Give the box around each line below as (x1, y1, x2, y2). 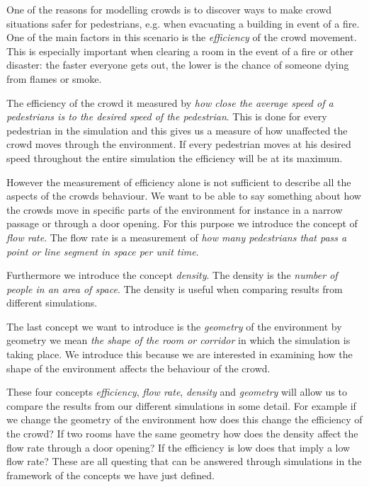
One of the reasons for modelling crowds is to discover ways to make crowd (6, 2, 332, 16)
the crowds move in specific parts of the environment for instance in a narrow (6, 202, 343, 217)
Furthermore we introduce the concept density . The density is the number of (6, 268, 338, 282)
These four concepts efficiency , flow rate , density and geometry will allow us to (6, 384, 348, 399)
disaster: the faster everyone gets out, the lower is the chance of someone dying (6, 57, 349, 72)
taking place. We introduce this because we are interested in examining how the (6, 347, 353, 362)
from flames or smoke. (6, 71, 102, 86)
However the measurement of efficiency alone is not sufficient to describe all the (6, 174, 351, 189)
